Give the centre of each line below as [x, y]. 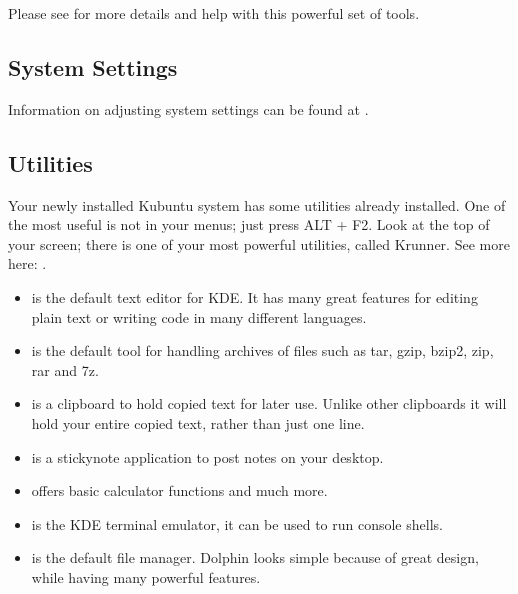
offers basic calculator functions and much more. [179, 490]
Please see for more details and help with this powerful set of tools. [214, 13]
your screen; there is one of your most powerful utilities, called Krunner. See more [259, 243]
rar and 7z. [65, 369]
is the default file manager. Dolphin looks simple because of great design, [255, 557]
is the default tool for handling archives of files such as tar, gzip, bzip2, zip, [262, 350]
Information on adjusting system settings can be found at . [188, 108]
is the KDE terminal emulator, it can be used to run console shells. [237, 523]
